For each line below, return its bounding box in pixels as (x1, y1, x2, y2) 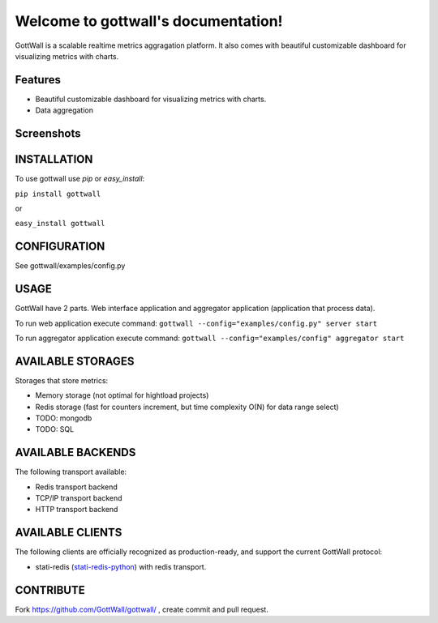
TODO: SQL (35, 425, 75, 434)
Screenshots (15, 126, 81, 141)
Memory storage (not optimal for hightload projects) (35, 390, 209, 400)
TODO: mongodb (35, 413, 92, 423)
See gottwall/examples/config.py (15, 261, 126, 271)
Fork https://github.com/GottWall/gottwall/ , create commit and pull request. (15, 604, 269, 614)
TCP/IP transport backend (35, 493, 122, 503)
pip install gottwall (15, 189, 101, 198)
